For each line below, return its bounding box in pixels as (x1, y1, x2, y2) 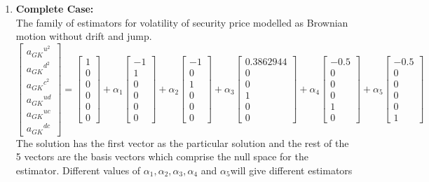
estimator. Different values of (15, 163, 141, 177)
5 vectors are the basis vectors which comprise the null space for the (15, 149, 308, 164)
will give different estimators (230, 163, 353, 177)
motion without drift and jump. (15, 29, 152, 43)
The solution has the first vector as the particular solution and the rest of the (15, 135, 349, 150)
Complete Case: (15, 1, 94, 15)
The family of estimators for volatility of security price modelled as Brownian (15, 15, 348, 29)
